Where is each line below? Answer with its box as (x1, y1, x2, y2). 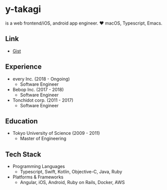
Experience (5, 63, 42, 71)
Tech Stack (5, 150, 41, 158)
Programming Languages (12, 163, 65, 169)
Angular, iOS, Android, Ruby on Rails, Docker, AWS (20, 179, 125, 185)
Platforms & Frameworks (12, 174, 64, 180)
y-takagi (5, 4, 41, 15)
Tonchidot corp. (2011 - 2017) (12, 97, 74, 103)
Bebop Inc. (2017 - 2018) (12, 86, 64, 92)
